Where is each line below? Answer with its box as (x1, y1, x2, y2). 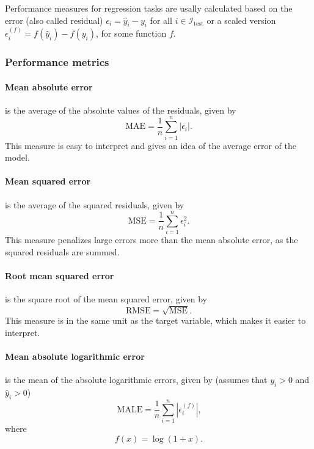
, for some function (95, 27, 167, 40)
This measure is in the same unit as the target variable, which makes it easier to (5, 314, 306, 327)
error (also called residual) (5, 13, 103, 26)
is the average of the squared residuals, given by (5, 198, 184, 211)
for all (150, 13, 172, 26)
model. (5, 151, 30, 164)
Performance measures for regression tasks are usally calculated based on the (5, 2, 293, 14)
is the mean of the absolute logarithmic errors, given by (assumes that (5, 373, 268, 386)
